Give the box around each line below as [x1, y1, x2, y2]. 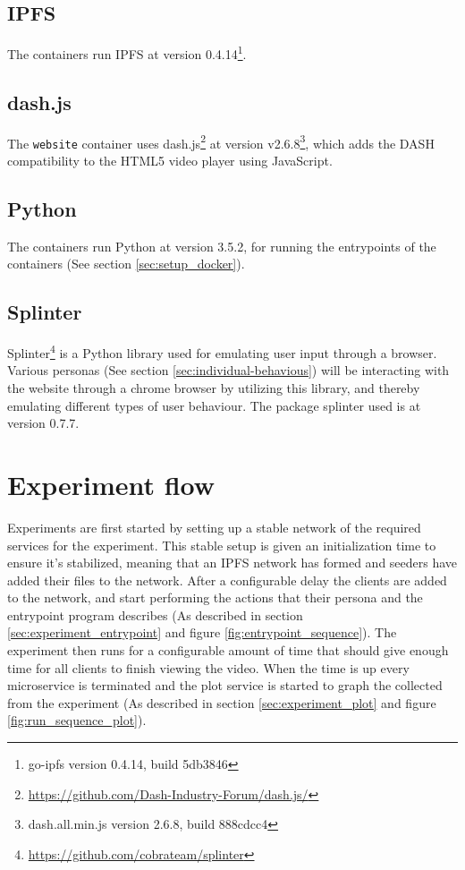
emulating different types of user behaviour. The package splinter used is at [7, 396, 421, 414]
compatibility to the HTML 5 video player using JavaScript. [7, 150, 333, 169]
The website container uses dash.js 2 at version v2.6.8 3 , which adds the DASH [7, 131, 435, 152]
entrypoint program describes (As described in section [7, 605, 303, 624]
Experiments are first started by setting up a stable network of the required [7, 517, 421, 536]
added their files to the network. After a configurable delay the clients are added [7, 570, 447, 589]
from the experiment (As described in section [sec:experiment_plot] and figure [7, 693, 436, 712]
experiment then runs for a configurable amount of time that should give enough [7, 641, 449, 660]
